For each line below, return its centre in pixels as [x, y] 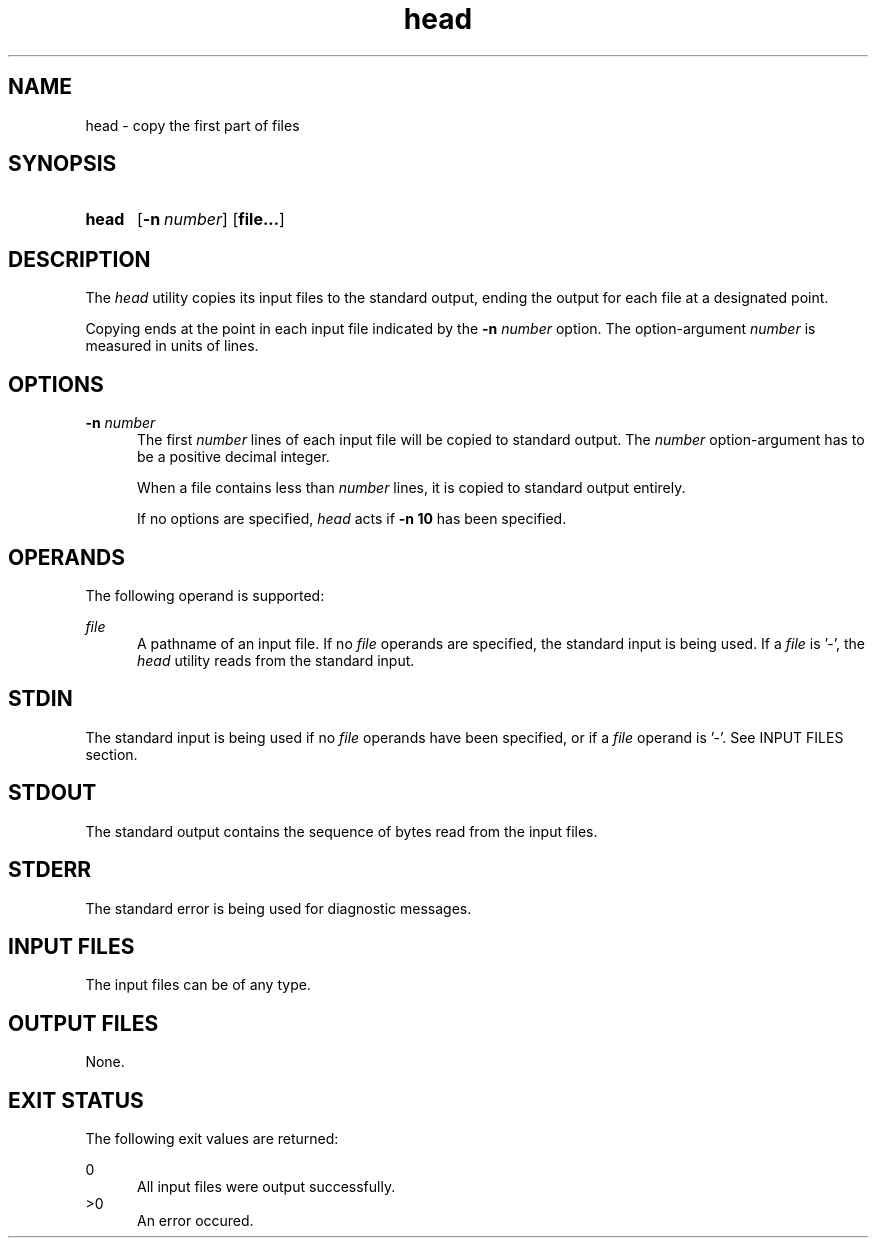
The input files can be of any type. [198, 985]
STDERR [50, 870]
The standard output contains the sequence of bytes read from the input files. [341, 831]
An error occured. [195, 1221]
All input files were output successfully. [266, 1187]
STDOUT [52, 793]
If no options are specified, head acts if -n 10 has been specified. [352, 519]
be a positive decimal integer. [233, 457]
